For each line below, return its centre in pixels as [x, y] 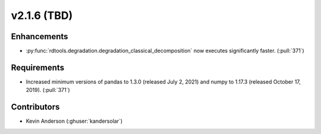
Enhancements [40, 36]
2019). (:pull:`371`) [48, 90]
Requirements [38, 67]
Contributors [35, 107]
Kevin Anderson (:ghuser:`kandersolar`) [74, 121]
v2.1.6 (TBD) [42, 15]
